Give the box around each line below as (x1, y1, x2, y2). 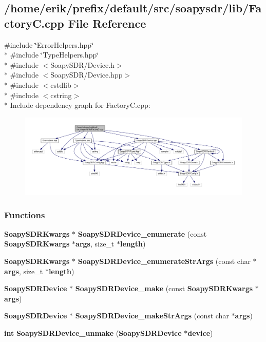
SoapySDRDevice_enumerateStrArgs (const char (78, 256, 251, 267)
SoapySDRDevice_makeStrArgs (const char (75, 310, 229, 321)
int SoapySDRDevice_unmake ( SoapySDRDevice (4, 328, 182, 338)
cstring (50, 89, 72, 100)
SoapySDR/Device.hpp (50, 69, 123, 80)
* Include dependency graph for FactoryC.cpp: (4, 100, 150, 110)
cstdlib (50, 79, 71, 90)
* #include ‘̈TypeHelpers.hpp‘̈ (4, 49, 99, 60)
